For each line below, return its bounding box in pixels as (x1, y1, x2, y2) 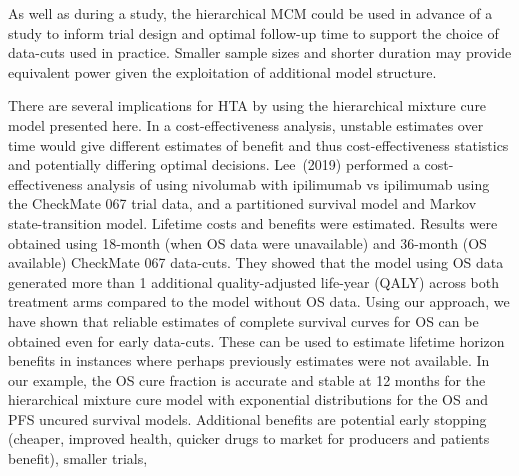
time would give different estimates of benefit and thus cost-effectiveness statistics (8, 134, 509, 155)
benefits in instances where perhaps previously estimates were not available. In (8, 350, 490, 371)
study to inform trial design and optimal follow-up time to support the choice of (8, 22, 499, 43)
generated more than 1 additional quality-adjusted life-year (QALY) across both (8, 271, 500, 292)
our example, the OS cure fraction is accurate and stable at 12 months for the (8, 369, 486, 390)
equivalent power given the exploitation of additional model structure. (8, 61, 437, 82)
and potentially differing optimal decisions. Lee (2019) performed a (8, 154, 420, 175)
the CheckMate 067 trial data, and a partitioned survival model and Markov (8, 193, 477, 214)
